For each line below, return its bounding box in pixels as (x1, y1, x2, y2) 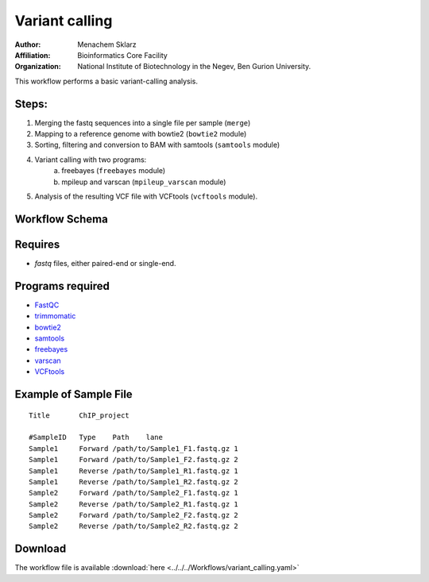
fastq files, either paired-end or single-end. (34, 258, 176, 268)
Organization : (14, 62, 61, 71)
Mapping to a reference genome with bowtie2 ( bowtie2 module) (34, 129, 247, 139)
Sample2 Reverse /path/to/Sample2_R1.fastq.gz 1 (29, 499, 238, 508)
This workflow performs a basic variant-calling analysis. (14, 76, 199, 86)
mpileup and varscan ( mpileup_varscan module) (61, 177, 226, 187)
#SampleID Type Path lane (29, 433, 163, 442)
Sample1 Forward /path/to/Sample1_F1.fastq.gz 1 (29, 444, 238, 453)
